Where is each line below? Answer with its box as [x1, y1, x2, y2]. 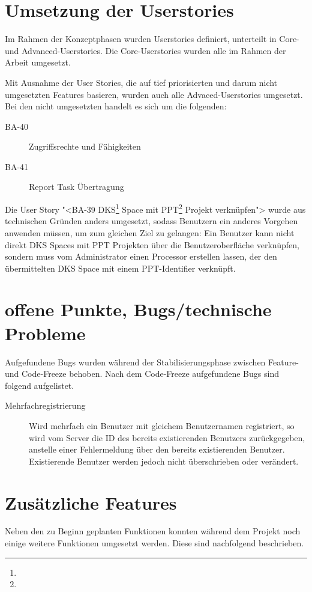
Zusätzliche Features [5, 490, 177, 514]
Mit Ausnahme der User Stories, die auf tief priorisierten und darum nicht [5, 76, 278, 88]
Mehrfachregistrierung [5, 399, 86, 412]
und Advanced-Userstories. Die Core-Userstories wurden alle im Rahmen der [5, 44, 286, 56]
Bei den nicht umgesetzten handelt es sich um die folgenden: [5, 100, 227, 112]
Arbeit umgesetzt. [5, 56, 71, 69]
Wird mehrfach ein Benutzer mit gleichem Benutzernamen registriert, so [29, 419, 295, 432]
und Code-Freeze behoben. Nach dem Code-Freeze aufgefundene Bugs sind [5, 367, 279, 380]
